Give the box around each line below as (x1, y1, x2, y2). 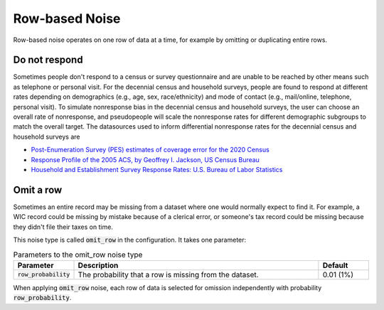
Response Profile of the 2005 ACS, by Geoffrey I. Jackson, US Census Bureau (31, 155, 260, 164)
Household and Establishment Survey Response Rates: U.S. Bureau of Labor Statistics (31, 165, 283, 173)
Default (322, 260, 348, 270)
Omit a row (13, 183, 63, 196)
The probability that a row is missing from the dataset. (78, 269, 259, 279)
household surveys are (13, 132, 80, 141)
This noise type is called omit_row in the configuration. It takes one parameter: (13, 235, 247, 245)
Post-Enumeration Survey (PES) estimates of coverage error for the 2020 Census (31, 146, 270, 154)
